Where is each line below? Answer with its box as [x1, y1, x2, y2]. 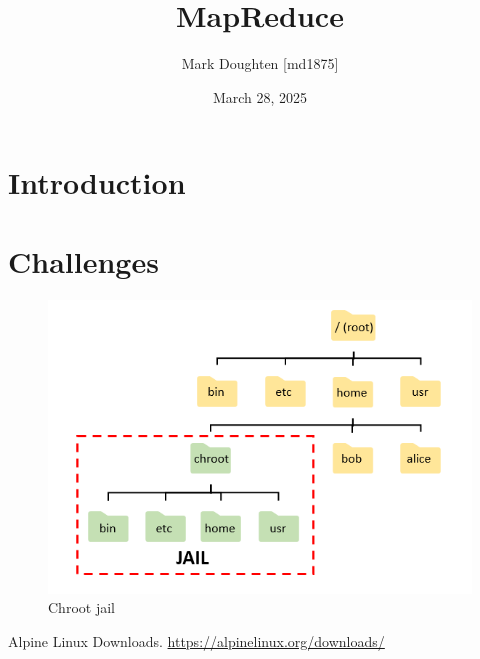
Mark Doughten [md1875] [181, 53, 339, 74]
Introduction [8, 162, 186, 203]
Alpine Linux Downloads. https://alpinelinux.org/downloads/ [8, 630, 385, 651]
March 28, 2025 [212, 86, 308, 107]
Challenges [8, 240, 159, 281]
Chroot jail [48, 597, 115, 618]
